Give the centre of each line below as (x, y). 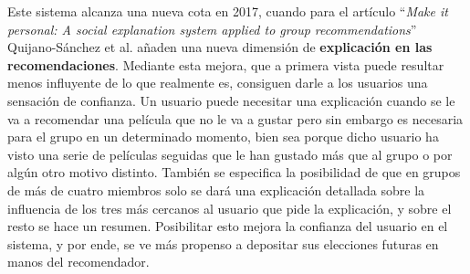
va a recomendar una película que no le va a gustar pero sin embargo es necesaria (235, 118)
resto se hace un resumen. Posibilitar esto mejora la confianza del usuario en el (228, 226)
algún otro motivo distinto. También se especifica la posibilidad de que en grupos (234, 172)
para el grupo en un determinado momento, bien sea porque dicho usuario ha (223, 137)
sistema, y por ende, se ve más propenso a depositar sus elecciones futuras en (223, 243)
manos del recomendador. (78, 262)
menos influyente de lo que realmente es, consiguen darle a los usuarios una (218, 83)
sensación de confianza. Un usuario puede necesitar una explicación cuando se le (231, 100)
